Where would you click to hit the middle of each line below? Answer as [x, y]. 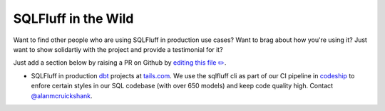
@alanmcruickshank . [62, 95]
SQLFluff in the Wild [73, 18]
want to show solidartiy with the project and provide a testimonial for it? [118, 49]
